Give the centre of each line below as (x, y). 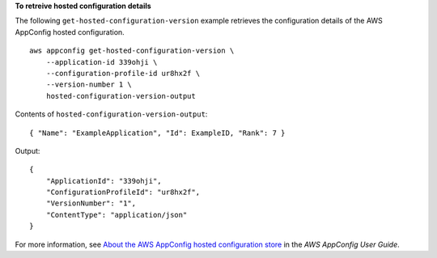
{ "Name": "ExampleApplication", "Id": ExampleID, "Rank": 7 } (157, 133)
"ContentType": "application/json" (117, 215)
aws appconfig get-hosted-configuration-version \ (132, 51)
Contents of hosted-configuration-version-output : (111, 114)
